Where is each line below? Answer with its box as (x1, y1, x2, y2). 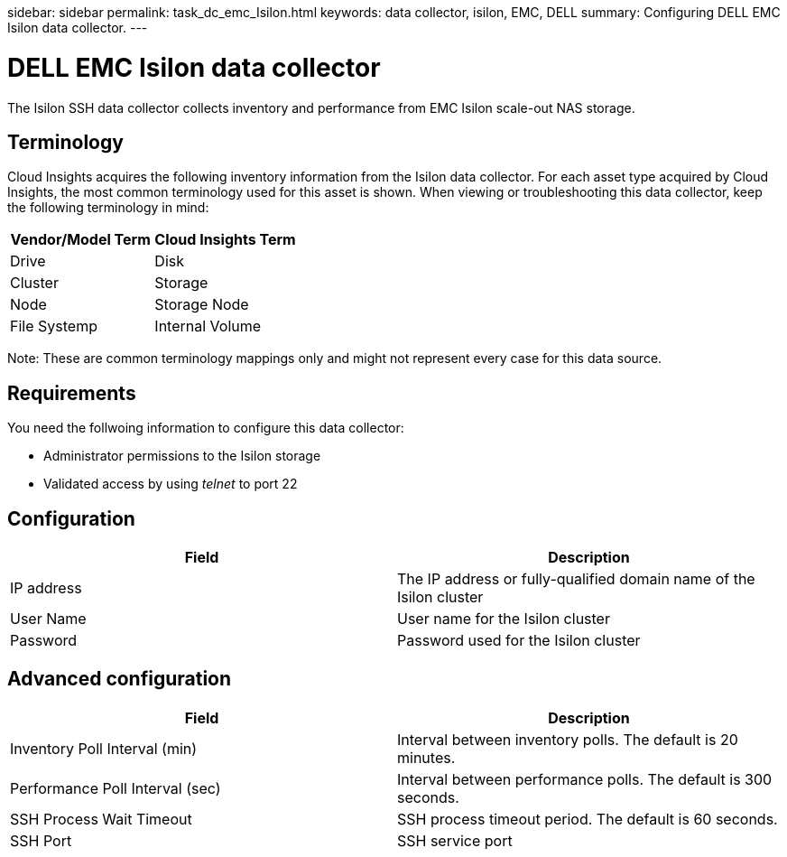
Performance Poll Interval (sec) (10, 778, 221, 797)
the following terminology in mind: (7, 200, 209, 216)
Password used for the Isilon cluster (397, 631, 641, 650)
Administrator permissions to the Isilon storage (43, 448, 321, 464)
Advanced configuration (7, 667, 232, 691)
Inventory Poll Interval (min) (10, 739, 198, 758)
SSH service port (397, 831, 513, 850)
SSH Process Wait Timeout (10, 809, 192, 828)
